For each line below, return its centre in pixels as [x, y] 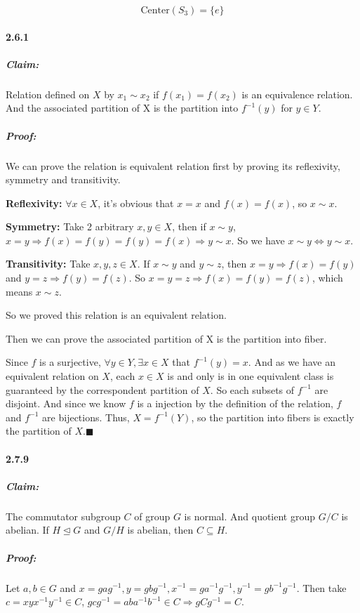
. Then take [321, 587]
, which [327, 278]
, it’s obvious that [136, 203]
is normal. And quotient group [250, 516]
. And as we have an [292, 362]
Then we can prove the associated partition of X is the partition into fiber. [166, 338]
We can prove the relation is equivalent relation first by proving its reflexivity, [173, 165]
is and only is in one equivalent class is [251, 376]
